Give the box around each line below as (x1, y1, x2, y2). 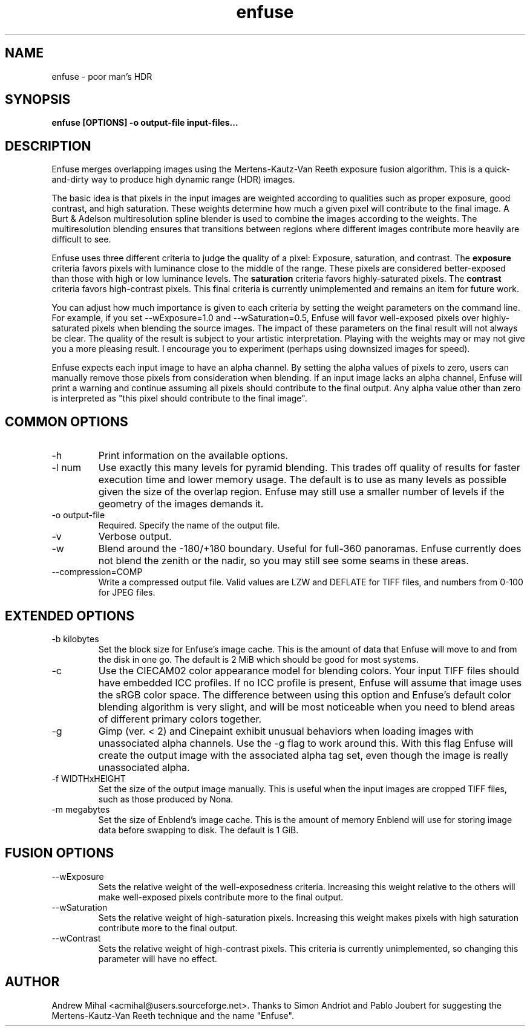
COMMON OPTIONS (5, 414, 128, 429)
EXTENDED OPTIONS (5, 608, 134, 623)
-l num (51, 461, 82, 474)
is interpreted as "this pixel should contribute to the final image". (51, 393, 307, 404)
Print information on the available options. (98, 449, 289, 462)
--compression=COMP (51, 567, 143, 577)
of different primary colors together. (98, 712, 262, 725)
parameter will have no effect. (98, 953, 217, 964)
